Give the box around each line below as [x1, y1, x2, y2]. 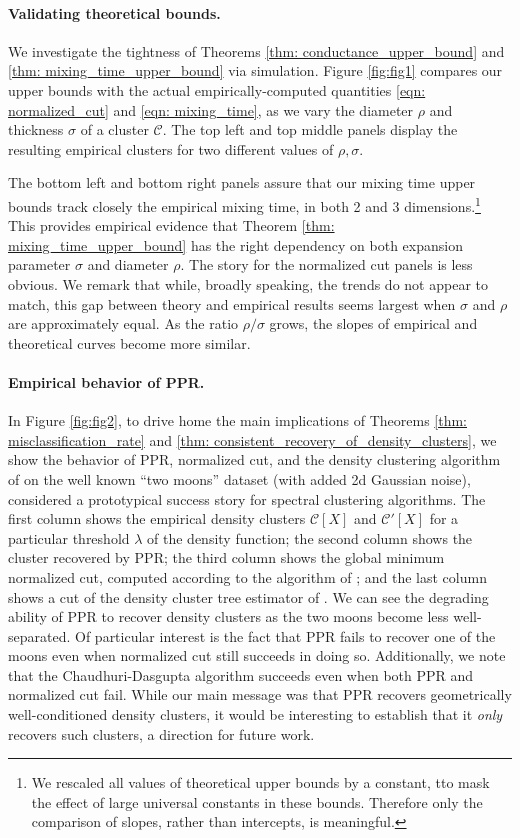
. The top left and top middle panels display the [162, 119, 458, 140]
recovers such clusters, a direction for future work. [8, 723, 315, 744]
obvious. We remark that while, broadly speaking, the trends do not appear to [8, 273, 488, 294]
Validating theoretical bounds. [8, 2, 221, 23]
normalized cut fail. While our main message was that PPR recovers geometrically [8, 684, 512, 705]
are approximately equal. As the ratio [8, 313, 239, 334]
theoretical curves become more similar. [8, 332, 251, 353]
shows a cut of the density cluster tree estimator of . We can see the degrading [8, 586, 489, 607]
